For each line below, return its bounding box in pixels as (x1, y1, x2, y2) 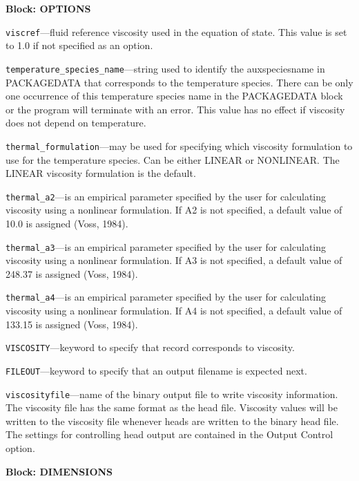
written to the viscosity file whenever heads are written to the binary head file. (6, 413, 339, 428)
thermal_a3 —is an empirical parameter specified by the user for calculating (6, 239, 327, 254)
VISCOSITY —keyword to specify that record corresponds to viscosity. (6, 340, 295, 355)
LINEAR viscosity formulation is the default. (6, 166, 196, 180)
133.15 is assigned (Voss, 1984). (6, 317, 138, 331)
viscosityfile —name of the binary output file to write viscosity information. (6, 386, 338, 401)
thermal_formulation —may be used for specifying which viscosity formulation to (6, 138, 353, 153)
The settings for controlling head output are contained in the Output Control (6, 427, 333, 442)
